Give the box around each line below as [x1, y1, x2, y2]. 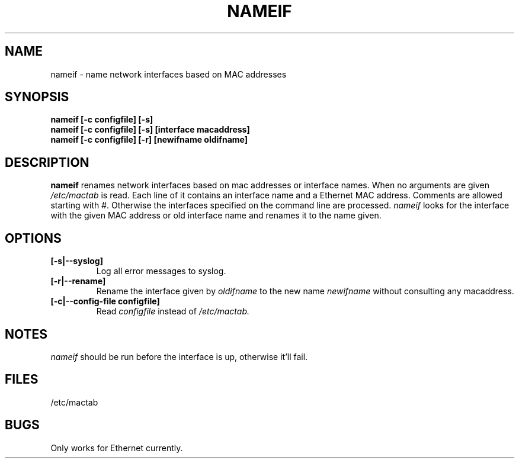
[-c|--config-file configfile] [50, 296, 160, 307]
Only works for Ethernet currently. [50, 442, 183, 453]
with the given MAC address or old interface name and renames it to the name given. [50, 210, 382, 221]
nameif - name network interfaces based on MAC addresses [50, 69, 287, 79]
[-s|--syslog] [50, 256, 103, 266]
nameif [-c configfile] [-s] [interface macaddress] [50, 124, 250, 135]
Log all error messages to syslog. [96, 266, 226, 276]
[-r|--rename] [50, 276, 106, 287]
